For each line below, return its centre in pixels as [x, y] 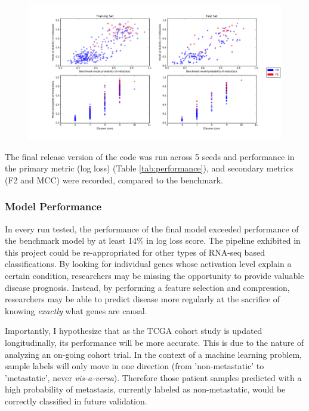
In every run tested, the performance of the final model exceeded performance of [152, 228]
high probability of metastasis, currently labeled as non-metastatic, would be [145, 389]
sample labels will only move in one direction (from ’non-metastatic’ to [135, 366]
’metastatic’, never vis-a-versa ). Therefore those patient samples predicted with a [153, 377]
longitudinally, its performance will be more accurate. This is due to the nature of [154, 343]
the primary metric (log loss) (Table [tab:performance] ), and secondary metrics [149, 168]
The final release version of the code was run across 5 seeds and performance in [150, 156]
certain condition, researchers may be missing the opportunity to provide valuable [154, 276]
